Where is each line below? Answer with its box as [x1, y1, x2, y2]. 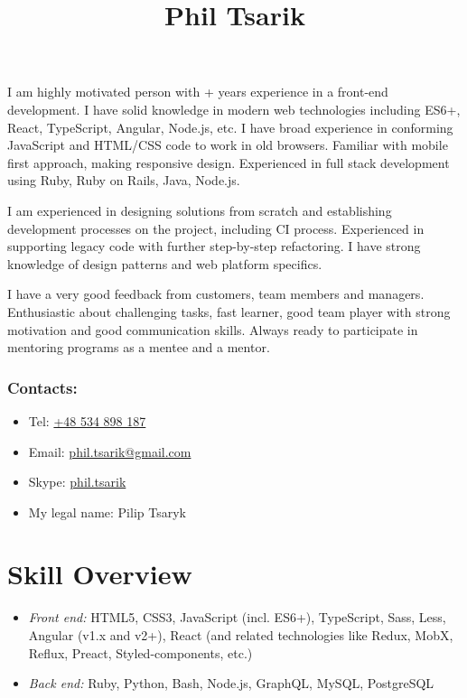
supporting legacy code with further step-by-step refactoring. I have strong [7, 237, 421, 256]
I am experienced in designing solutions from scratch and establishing [7, 200, 392, 219]
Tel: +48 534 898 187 [28, 411, 146, 430]
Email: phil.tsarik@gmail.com [28, 442, 191, 461]
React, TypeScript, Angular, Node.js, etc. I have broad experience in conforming [7, 117, 453, 136]
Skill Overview [7, 555, 192, 592]
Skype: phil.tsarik [28, 472, 126, 491]
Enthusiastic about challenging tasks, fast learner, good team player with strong [7, 302, 451, 321]
